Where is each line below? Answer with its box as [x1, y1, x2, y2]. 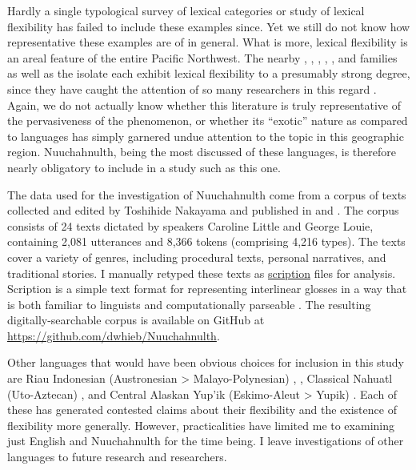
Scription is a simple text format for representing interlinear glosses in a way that [7, 280, 407, 297]
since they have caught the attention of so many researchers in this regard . [7, 80, 377, 97]
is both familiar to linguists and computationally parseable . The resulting [7, 295, 371, 312]
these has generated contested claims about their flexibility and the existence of [7, 401, 397, 418]
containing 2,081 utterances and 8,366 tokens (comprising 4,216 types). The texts [7, 233, 406, 250]
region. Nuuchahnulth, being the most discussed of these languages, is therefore [7, 143, 396, 160]
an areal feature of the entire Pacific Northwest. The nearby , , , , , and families [7, 49, 398, 66]
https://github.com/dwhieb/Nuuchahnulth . [7, 327, 220, 343]
